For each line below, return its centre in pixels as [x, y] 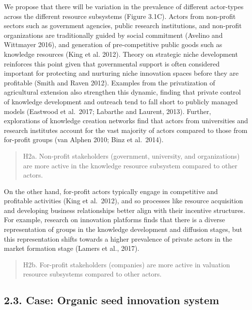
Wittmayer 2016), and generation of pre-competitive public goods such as [113, 44]
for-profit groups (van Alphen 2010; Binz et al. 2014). [84, 139]
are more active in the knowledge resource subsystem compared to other [130, 165]
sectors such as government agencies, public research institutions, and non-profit [123, 25]
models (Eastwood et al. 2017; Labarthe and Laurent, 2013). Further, [108, 111]
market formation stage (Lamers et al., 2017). [72, 248]
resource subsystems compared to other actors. [92, 274]
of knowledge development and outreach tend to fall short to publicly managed [121, 101]
